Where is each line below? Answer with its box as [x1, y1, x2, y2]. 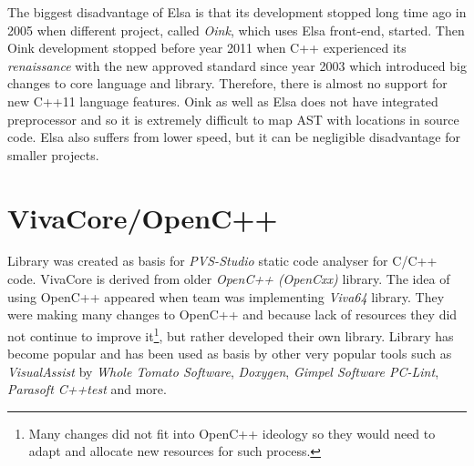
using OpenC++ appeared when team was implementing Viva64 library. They [7, 287, 445, 306]
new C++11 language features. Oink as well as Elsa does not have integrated [7, 91, 438, 110]
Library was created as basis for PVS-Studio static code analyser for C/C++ [7, 251, 438, 270]
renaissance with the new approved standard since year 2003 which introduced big [7, 56, 467, 75]
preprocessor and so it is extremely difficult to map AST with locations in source [7, 109, 459, 128]
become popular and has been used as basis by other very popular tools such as [7, 344, 452, 363]
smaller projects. [7, 145, 99, 164]
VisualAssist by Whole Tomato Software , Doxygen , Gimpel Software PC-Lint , [7, 361, 439, 380]
